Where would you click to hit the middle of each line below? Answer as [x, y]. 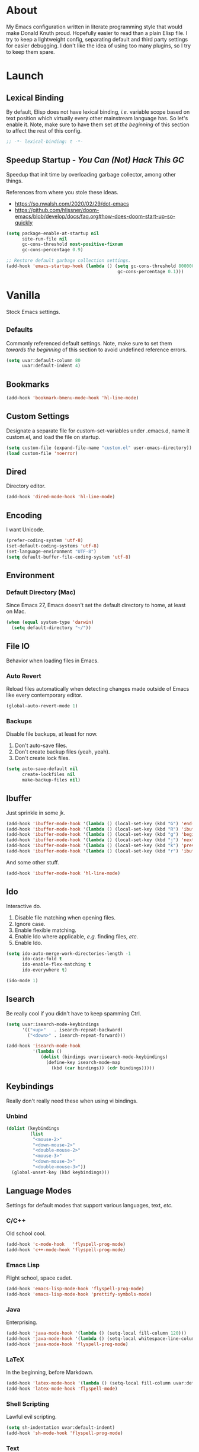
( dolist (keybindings [33, 1128]
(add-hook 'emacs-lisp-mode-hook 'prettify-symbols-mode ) [79, 1294]
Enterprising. [22, 1322]
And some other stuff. [33, 862]
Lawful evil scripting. [32, 1416]
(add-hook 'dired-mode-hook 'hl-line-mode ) [61, 497]
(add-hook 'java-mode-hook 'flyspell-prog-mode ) [67, 1344]
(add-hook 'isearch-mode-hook [44, 1046]
